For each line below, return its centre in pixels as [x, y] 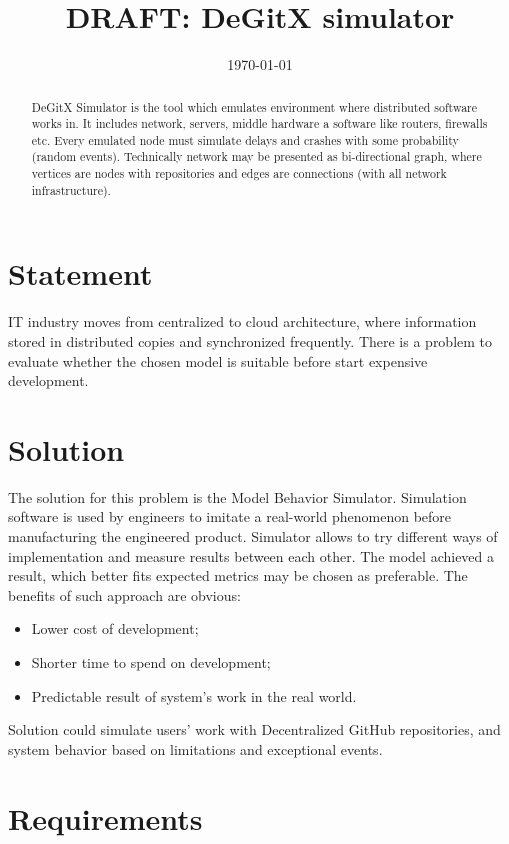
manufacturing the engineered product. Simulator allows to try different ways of [253, 536]
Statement [80, 273]
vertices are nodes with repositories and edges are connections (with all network [239, 173]
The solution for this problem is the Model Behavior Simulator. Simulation [237, 496]
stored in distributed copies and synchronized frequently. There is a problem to [250, 340]
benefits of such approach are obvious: [124, 594]
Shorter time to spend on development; [151, 662]
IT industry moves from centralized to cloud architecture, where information [242, 321]
